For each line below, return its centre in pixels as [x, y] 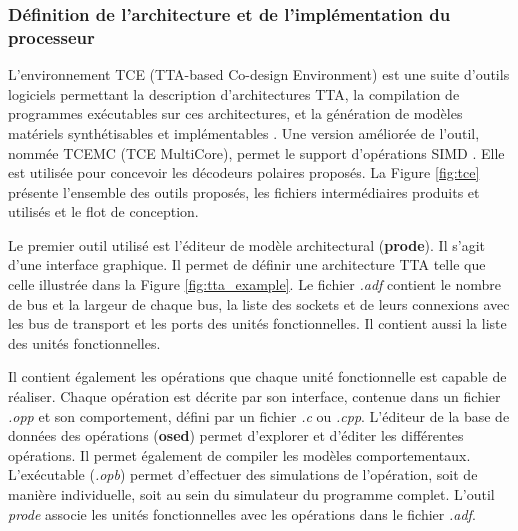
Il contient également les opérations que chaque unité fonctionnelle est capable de [257, 376]
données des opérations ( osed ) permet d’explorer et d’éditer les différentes [236, 435]
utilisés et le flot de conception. [103, 211]
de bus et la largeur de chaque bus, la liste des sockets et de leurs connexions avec [259, 303]
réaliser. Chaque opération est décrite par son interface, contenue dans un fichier [254, 396]
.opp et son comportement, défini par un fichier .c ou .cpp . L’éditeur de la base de [259, 415]
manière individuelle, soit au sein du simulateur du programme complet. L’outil [251, 494]
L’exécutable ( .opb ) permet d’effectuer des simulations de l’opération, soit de [243, 474]
